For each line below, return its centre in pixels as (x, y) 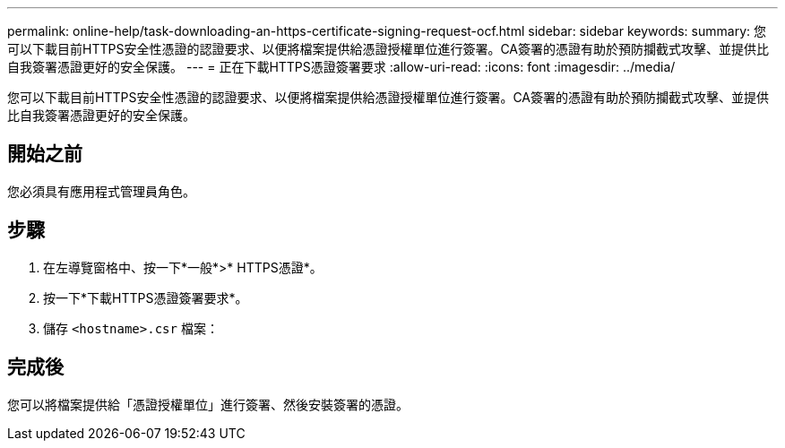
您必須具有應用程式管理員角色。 (101, 191)
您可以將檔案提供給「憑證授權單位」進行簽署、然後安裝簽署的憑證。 (208, 404)
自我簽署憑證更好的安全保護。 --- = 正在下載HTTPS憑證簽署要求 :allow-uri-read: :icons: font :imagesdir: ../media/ (341, 67)
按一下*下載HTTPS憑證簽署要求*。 (146, 297)
